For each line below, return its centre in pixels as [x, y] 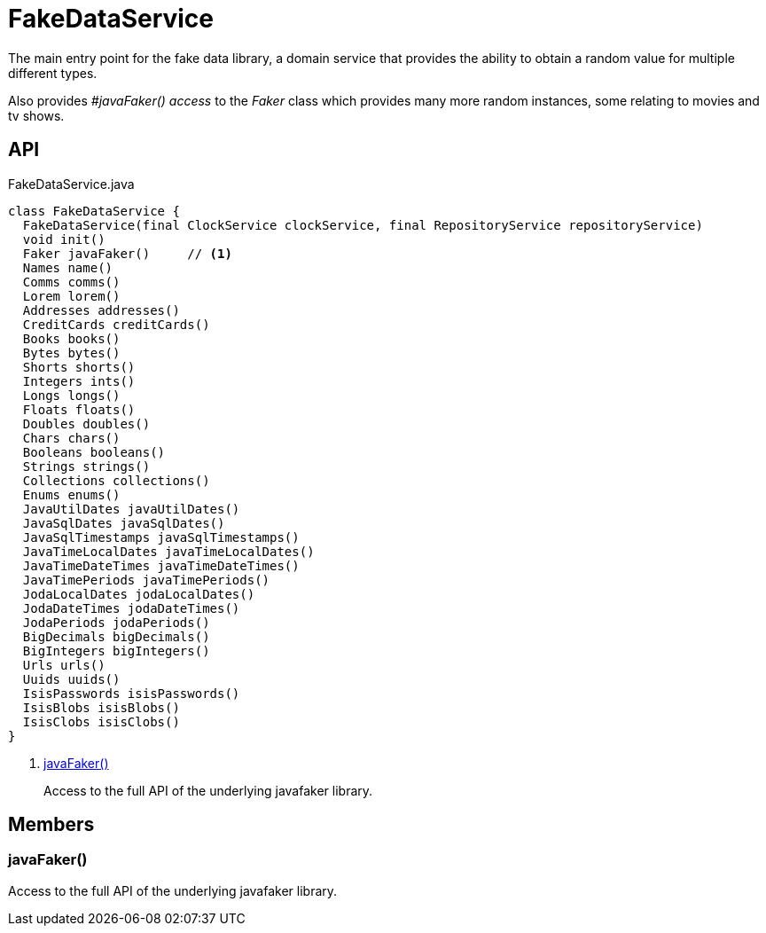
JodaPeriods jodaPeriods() [116, 622]
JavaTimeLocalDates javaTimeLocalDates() [168, 551]
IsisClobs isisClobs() [101, 721]
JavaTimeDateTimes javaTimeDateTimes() [161, 565]
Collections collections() [116, 480]
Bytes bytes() [71, 353]
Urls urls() [64, 665]
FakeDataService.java [71, 184]
